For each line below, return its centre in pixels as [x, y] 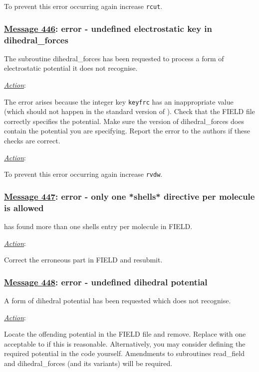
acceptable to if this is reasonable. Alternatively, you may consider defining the [125, 343]
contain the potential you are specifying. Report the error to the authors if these [127, 131]
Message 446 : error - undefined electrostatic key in [108, 28]
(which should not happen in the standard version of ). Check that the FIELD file [129, 111]
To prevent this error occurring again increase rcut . [83, 6]
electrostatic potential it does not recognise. [71, 68]
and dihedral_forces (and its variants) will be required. [88, 363]
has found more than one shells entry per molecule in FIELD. [98, 226]
